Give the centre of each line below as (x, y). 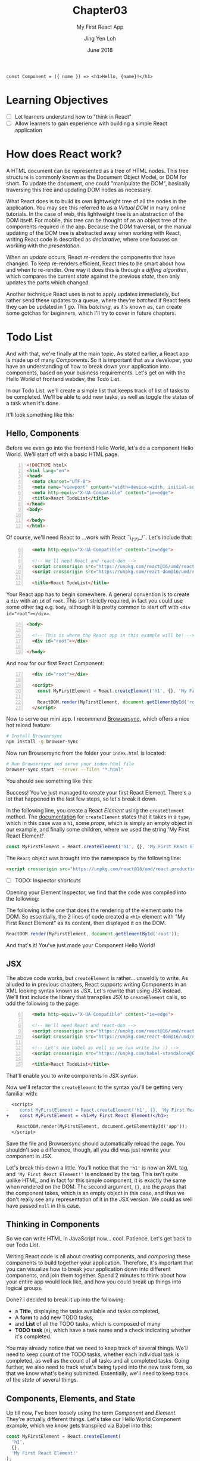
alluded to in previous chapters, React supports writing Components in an (96, 985)
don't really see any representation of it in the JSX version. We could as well (99, 1199)
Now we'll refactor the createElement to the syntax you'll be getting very (95, 1087)
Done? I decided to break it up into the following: (66, 1299)
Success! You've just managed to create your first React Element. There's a (99, 792)
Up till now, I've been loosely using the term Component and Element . (92, 1413)
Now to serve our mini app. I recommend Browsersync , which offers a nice (98, 719)
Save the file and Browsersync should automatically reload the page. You (96, 1143)
